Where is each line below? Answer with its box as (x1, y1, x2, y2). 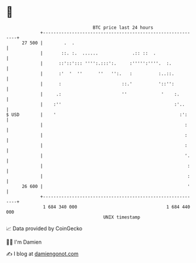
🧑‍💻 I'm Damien (6, 238, 42, 245)
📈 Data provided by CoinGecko (6, 225, 83, 232)
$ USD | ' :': (6, 111, 188, 118)
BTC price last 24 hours (93, 25, 154, 30)
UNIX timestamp (103, 214, 141, 220)
